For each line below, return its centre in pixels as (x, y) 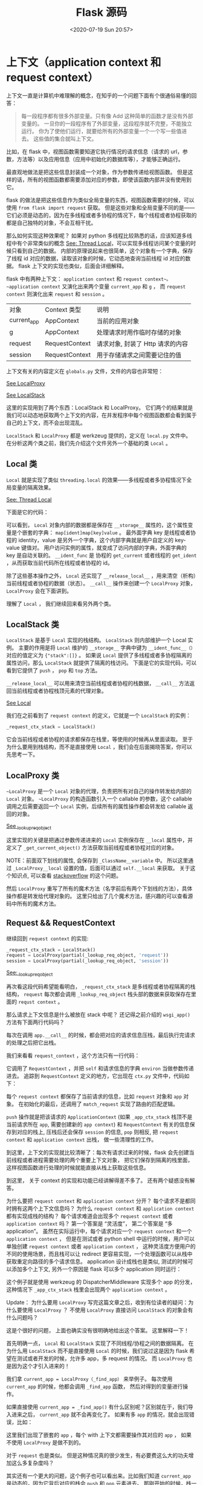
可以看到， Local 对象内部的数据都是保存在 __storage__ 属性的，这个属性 (97, 525)
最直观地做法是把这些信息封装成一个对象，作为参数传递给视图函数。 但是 (97, 172)
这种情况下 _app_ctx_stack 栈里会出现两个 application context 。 (89, 1290)
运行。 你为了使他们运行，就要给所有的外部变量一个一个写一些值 (101, 131)
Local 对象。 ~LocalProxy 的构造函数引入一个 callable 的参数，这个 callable (99, 799)
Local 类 (22, 464)
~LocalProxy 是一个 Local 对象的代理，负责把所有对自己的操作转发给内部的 (99, 791)
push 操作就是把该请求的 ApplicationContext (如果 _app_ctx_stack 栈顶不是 (99, 1117)
